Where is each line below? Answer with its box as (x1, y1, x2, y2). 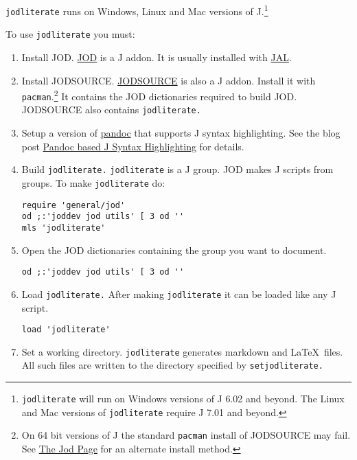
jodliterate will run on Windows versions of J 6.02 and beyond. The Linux (21, 391, 345, 406)
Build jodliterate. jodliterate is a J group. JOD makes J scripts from (21, 162, 334, 176)
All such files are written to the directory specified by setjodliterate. (21, 358, 323, 372)
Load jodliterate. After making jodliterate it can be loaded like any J (21, 286, 336, 301)
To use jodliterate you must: (5, 27, 135, 41)
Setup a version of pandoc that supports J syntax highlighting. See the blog (21, 126, 341, 140)
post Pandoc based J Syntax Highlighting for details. (21, 139, 244, 153)
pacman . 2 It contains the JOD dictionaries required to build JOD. (21, 87, 297, 103)
